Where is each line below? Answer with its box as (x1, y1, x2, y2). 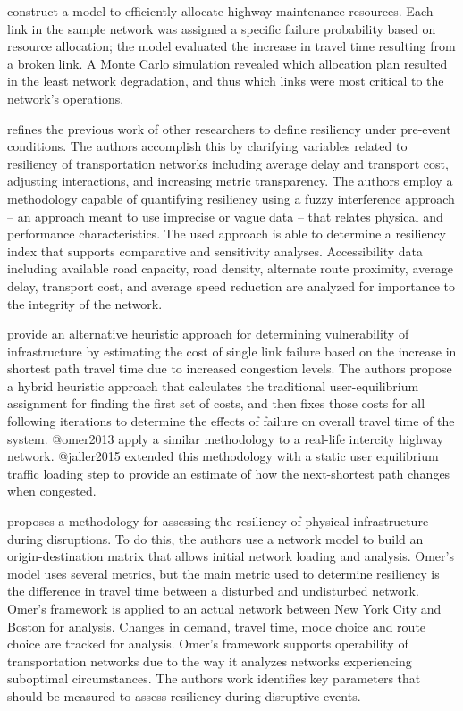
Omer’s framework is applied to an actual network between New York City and (7, 599, 442, 617)
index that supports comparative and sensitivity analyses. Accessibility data (7, 241, 424, 260)
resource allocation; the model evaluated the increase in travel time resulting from (7, 37, 456, 55)
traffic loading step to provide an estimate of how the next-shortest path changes (7, 464, 450, 482)
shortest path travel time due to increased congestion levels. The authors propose (7, 359, 452, 378)
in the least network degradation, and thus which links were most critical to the (7, 71, 444, 90)
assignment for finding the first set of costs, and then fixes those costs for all (7, 394, 425, 413)
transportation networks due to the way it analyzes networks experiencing (7, 651, 412, 670)
